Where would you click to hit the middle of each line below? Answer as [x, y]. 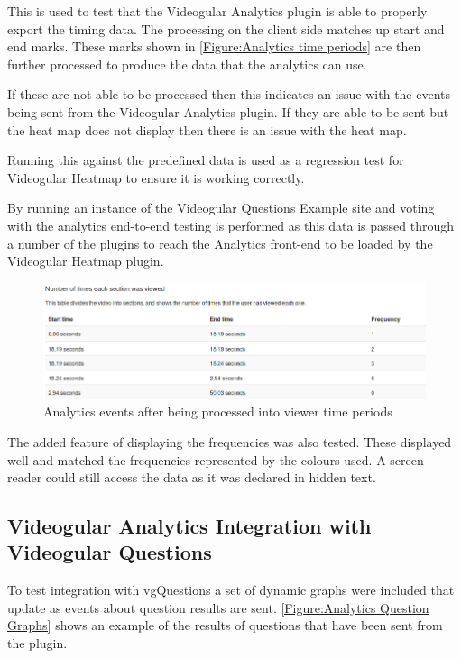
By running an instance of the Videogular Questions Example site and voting [221, 208]
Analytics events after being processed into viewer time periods [218, 411]
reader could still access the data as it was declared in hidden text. [192, 477]
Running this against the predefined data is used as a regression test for [206, 160]
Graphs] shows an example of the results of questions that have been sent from [225, 625]
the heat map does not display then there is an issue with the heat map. [207, 129]
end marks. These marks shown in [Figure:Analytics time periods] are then [214, 46]
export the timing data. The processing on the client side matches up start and [226, 28]
